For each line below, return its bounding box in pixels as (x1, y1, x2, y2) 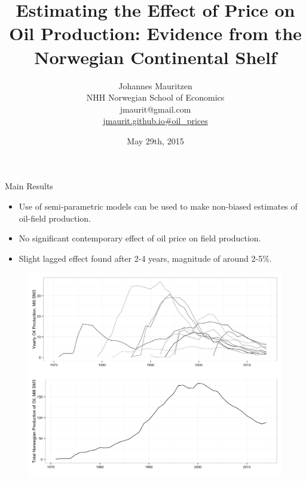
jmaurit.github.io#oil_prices (103, 114, 208, 127)
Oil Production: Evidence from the (9, 21, 302, 46)
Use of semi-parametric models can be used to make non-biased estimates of (19, 200, 298, 213)
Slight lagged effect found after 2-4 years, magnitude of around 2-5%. (19, 252, 272, 264)
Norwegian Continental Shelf (34, 44, 277, 69)
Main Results (5, 180, 53, 192)
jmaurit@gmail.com (120, 102, 191, 115)
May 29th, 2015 (127, 134, 184, 147)
